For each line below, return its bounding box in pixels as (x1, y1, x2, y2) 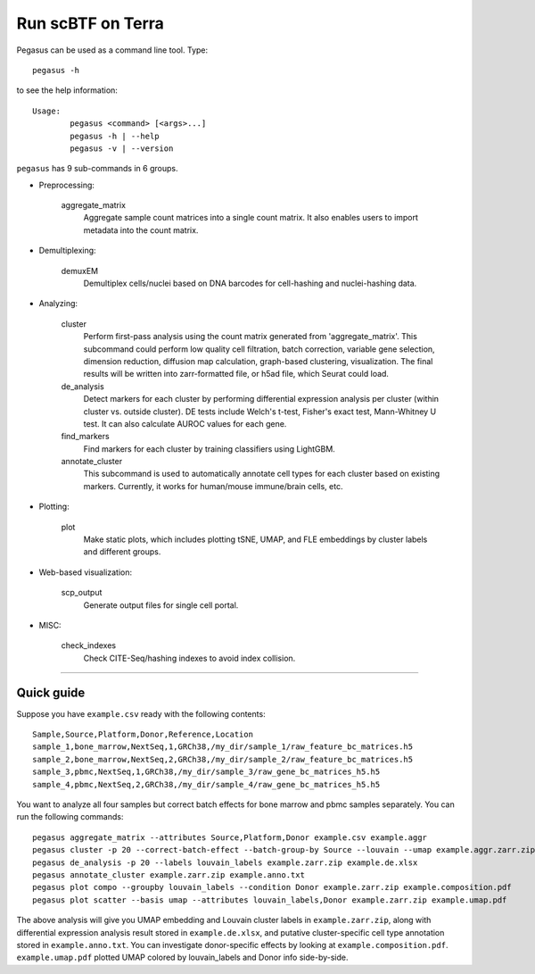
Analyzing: (38, 298, 78, 309)
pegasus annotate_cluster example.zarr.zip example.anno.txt (32, 870, 305, 879)
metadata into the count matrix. (83, 224, 199, 236)
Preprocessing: (38, 179, 95, 190)
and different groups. (83, 546, 161, 557)
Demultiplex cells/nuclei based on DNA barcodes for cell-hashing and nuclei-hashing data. (83, 278, 417, 289)
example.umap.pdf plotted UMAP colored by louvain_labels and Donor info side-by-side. (16, 952, 349, 963)
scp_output (61, 587, 103, 598)
